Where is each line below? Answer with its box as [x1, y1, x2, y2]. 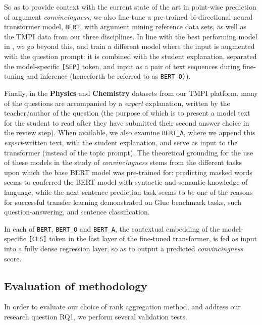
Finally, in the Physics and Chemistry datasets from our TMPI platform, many [4, 87, 258, 98]
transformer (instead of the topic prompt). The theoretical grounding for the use [4, 147, 253, 157]
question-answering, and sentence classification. [4, 206, 150, 217]
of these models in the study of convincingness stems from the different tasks [4, 157, 242, 168]
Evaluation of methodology [4, 278, 147, 293]
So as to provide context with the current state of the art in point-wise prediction [4, 2, 256, 12]
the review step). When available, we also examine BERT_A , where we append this [4, 127, 255, 138]
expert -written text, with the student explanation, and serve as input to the [4, 137, 238, 147]
